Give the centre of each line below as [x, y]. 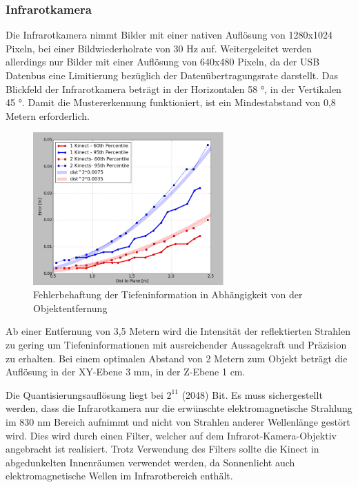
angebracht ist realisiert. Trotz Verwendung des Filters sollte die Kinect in [162, 449]
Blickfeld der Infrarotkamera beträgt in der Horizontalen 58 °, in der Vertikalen [173, 89]
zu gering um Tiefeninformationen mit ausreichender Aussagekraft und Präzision [176, 344]
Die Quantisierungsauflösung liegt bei [84, 394]
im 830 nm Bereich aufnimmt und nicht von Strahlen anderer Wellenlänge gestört [178, 421]
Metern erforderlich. [48, 115]
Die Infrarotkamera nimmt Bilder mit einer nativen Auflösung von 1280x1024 [169, 35]
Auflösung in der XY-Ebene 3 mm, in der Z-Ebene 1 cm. [126, 372]
